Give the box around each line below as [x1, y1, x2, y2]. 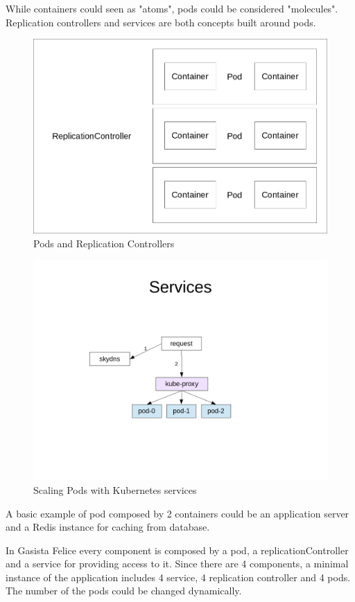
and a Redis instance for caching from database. [6, 520, 210, 534]
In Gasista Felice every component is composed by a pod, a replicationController [6, 542, 349, 557]
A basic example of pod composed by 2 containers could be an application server [6, 506, 349, 520]
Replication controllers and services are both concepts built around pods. [6, 15, 316, 29]
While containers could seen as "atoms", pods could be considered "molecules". [6, 1, 338, 15]
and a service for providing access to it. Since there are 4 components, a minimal [6, 556, 349, 571]
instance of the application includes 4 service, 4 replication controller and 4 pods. [6, 569, 351, 584]
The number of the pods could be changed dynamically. [6, 583, 242, 598]
